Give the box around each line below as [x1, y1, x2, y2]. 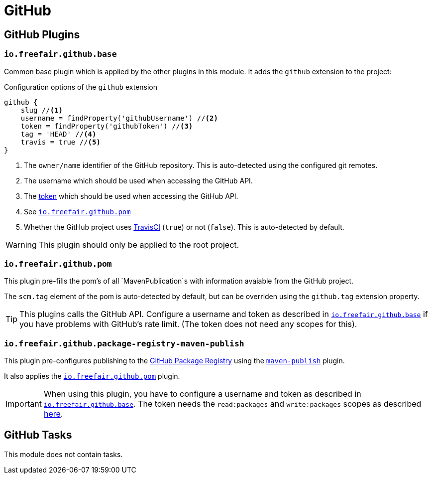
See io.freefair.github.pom [24, 207, 131, 216]
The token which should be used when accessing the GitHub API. [24, 191, 238, 200]
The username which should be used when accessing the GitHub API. [24, 176, 253, 185]
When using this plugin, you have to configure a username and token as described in [43, 389, 361, 399]
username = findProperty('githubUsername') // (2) [20, 114, 218, 122]
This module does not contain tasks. [4, 450, 123, 459]
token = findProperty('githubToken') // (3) [20, 122, 193, 130]
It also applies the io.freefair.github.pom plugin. [4, 372, 180, 381]
